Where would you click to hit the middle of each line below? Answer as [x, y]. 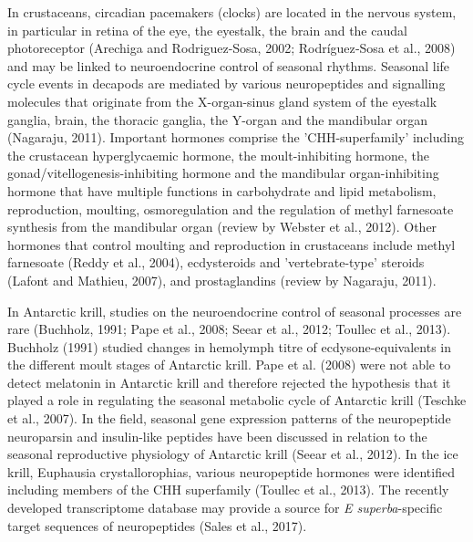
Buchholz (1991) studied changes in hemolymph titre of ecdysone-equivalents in [230, 346]
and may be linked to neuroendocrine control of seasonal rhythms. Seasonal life [229, 65]
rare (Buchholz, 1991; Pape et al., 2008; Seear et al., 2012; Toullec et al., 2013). [229, 329]
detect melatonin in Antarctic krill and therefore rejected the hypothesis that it [229, 382]
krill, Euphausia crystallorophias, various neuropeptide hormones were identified [231, 471]
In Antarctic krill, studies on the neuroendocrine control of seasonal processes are [235, 311]
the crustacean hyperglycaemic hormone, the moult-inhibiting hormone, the [219, 155]
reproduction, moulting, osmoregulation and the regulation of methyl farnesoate [231, 208]
